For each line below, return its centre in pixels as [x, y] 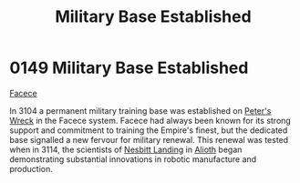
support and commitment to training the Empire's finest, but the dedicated [149, 130]
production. [31, 168]
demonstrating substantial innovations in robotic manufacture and [133, 159]
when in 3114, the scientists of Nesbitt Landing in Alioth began [126, 149]
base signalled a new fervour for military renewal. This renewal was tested [149, 139]
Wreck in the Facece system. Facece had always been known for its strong [150, 120]
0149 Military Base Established [129, 68]
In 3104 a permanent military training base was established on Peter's [140, 110]
